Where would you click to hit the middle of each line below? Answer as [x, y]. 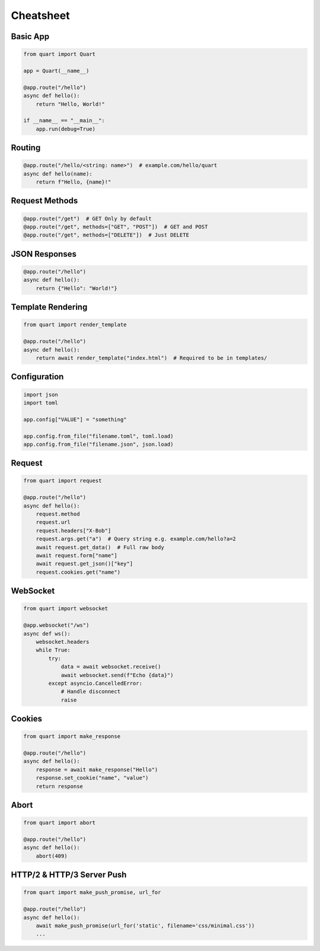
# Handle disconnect [91, 692]
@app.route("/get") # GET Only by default [88, 218]
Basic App [30, 36]
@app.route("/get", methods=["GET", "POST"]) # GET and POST [116, 227]
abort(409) [52, 856]
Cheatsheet [41, 15]
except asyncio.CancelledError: [95, 683]
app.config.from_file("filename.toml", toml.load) [99, 436]
